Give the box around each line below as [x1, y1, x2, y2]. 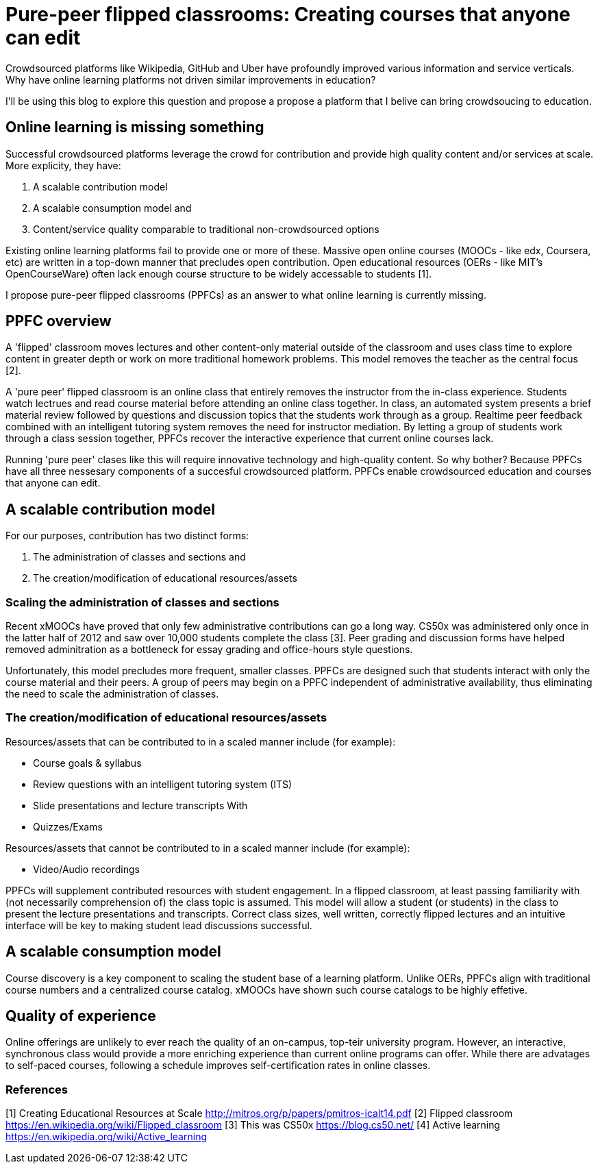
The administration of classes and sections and [33, 551, 246, 563]
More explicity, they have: [5, 159, 121, 171]
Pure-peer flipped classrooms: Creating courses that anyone [5, 3, 571, 26]
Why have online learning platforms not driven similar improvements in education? [5, 73, 376, 86]
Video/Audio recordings [33, 863, 140, 875]
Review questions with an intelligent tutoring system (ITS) [33, 778, 292, 790]
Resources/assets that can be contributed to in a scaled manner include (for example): [5, 735, 396, 748]
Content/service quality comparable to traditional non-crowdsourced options [33, 223, 379, 235]
